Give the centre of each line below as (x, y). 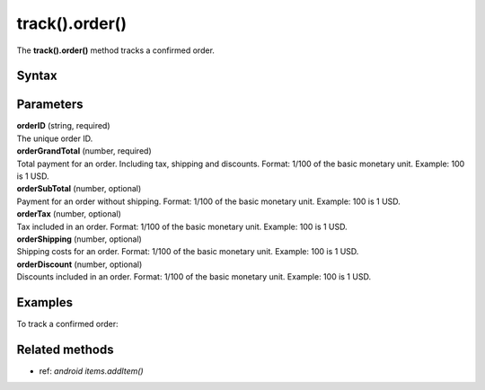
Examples (45, 302)
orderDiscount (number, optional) (79, 264)
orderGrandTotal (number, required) (84, 151)
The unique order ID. (55, 138)
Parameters (50, 105)
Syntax (37, 76)
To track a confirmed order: (67, 324)
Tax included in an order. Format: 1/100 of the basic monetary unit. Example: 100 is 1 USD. (182, 226)
